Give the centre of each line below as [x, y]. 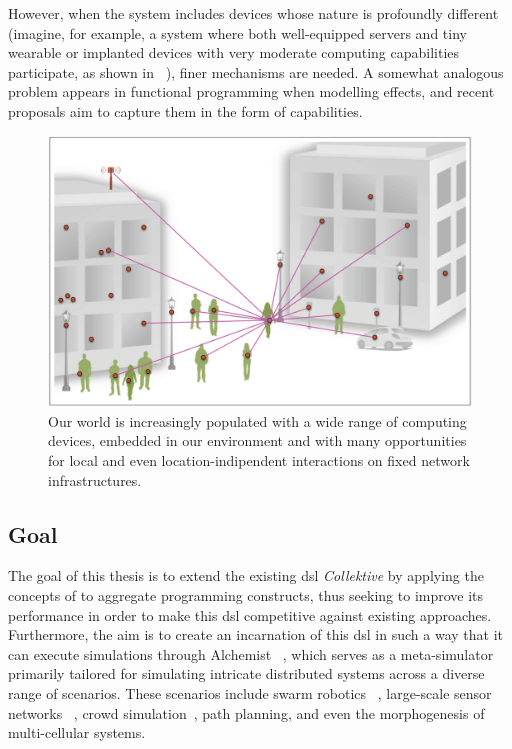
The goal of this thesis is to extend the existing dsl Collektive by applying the [246, 575]
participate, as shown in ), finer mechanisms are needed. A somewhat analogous [256, 71]
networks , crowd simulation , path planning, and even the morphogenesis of [246, 712]
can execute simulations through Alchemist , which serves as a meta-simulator [251, 653]
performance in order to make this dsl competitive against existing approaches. [250, 614]
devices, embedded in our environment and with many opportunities [257, 440]
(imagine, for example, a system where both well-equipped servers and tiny [237, 32]
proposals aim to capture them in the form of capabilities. [185, 110]
